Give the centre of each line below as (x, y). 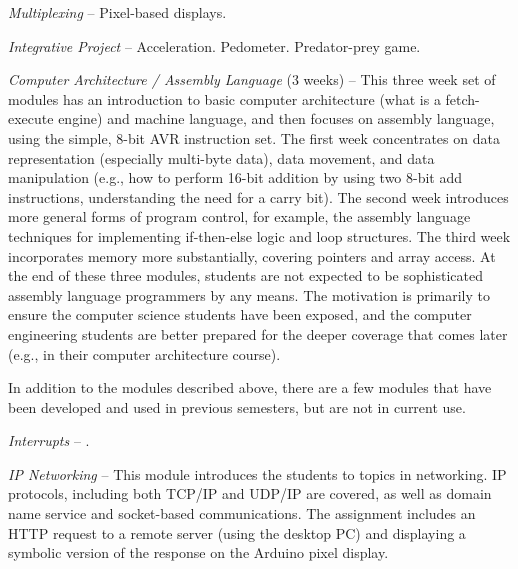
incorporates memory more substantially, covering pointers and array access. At (252, 255)
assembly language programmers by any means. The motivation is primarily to (249, 294)
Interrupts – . (49, 440)
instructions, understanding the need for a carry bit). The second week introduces (258, 196)
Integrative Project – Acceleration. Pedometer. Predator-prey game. (214, 45)
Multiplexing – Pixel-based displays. (117, 12)
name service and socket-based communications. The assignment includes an (242, 513)
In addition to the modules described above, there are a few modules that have (250, 387)
